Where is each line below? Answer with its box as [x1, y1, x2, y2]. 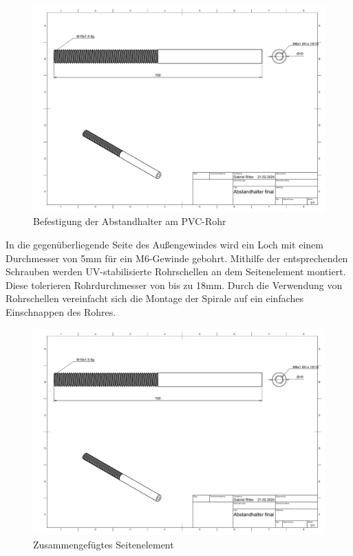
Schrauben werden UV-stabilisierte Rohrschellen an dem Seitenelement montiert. [6, 264, 346, 279]
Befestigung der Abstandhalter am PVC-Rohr [33, 214, 226, 228]
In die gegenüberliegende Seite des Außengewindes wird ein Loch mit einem [6, 237, 323, 251]
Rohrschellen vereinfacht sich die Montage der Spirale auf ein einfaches [6, 291, 304, 306]
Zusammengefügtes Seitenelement [33, 537, 174, 551]
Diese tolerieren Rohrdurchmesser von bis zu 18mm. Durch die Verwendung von [6, 277, 343, 292]
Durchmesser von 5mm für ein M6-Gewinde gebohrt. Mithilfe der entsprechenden [6, 250, 348, 265]
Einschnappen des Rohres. [6, 304, 116, 319]
